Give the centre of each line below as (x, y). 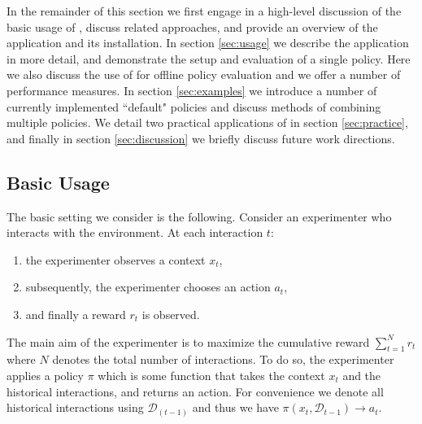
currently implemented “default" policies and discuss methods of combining (194, 106)
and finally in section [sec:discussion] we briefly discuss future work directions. (201, 138)
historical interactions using (75, 407)
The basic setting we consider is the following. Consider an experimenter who (199, 216)
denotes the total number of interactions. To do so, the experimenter (223, 359)
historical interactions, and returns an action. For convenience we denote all (195, 391)
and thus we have (235, 407)
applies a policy (45, 375)
